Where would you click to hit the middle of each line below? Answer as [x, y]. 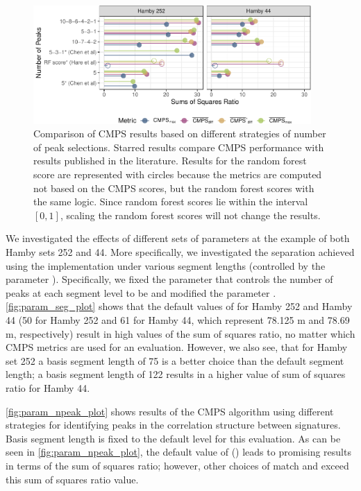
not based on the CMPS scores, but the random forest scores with [174, 188]
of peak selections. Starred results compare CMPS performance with [179, 147]
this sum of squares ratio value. [72, 479]
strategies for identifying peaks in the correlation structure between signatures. [173, 425]
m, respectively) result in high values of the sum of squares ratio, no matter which [180, 333]
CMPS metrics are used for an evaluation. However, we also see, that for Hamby [177, 347]
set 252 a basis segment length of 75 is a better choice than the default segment [175, 360]
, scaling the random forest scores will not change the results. [190, 215]
